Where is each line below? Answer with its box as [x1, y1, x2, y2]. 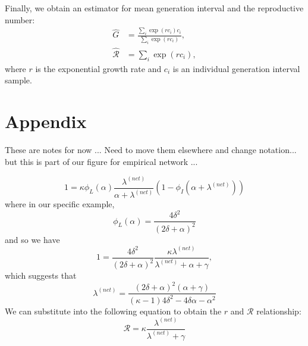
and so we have [5, 233, 60, 245]
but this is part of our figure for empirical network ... [5, 155, 198, 167]
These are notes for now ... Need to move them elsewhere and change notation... [5, 144, 297, 156]
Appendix [5, 109, 87, 133]
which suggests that [5, 269, 77, 282]
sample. [5, 74, 32, 86]
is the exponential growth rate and [35, 62, 162, 74]
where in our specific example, [5, 198, 115, 210]
